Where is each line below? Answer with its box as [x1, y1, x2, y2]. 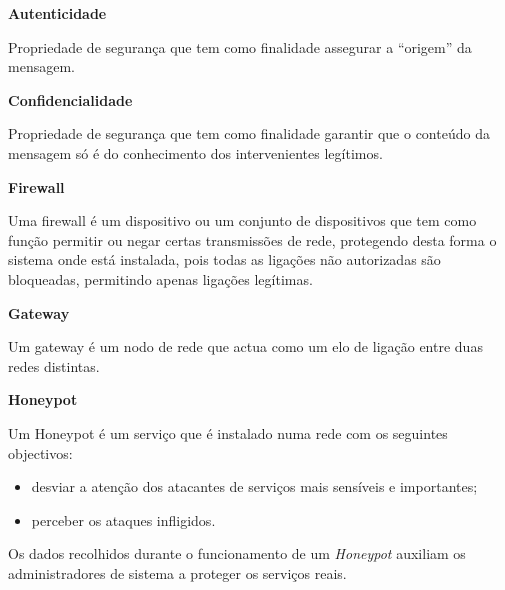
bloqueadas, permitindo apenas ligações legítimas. [8, 268, 313, 289]
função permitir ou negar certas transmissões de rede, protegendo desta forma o [8, 229, 497, 250]
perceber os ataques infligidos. [31, 509, 216, 530]
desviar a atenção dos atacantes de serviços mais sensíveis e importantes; [31, 476, 478, 497]
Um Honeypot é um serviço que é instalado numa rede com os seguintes [8, 422, 448, 443]
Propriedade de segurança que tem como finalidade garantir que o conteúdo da [8, 123, 490, 144]
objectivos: [8, 442, 73, 463]
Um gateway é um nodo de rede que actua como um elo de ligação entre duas [8, 336, 483, 357]
